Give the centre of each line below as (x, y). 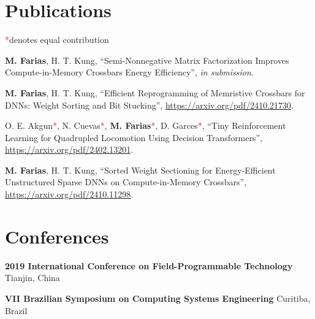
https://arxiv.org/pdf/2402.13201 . (69, 149)
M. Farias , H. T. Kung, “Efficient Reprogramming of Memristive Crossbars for (155, 92)
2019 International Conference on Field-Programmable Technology (149, 265)
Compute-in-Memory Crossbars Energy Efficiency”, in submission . (129, 72)
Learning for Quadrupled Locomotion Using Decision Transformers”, (134, 137)
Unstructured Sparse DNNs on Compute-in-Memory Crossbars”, (126, 182)
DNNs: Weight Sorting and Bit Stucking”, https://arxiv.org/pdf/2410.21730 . (149, 105)
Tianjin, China (32, 278)
